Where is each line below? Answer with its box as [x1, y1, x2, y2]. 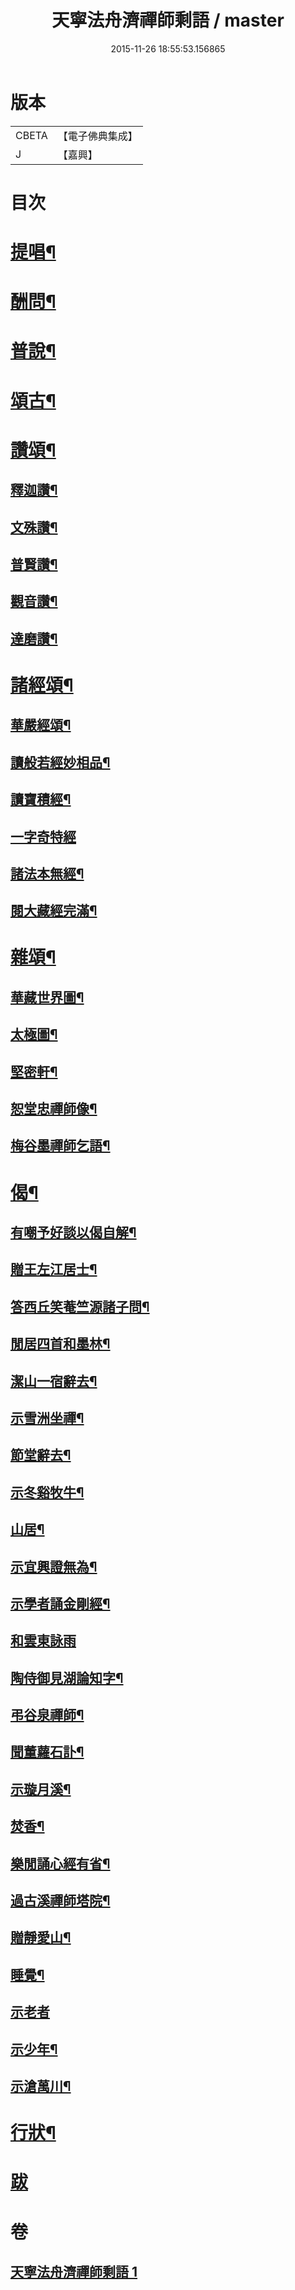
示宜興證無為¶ [10, 1558, 98, 1575]
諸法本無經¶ [10, 865, 85, 882]
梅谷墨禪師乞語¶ [10, 1137, 111, 1155]
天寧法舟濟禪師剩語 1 [10, 2263, 138, 2280]
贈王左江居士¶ [10, 1261, 98, 1278]
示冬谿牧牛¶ [10, 1484, 85, 1501]
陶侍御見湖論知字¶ [10, 1669, 124, 1686]
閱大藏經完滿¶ [10, 902, 98, 920]
